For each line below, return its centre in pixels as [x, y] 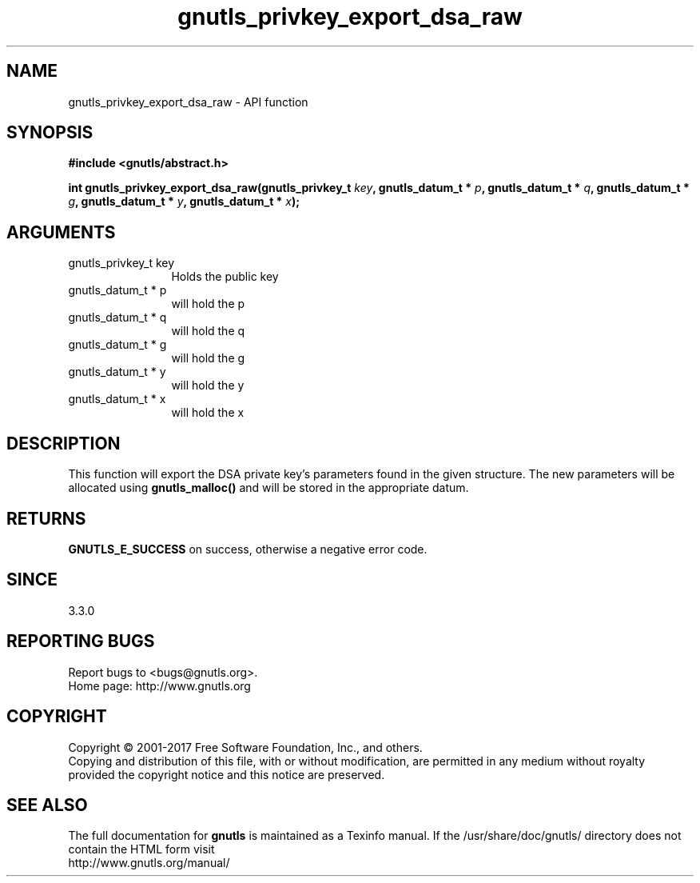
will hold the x [208, 413]
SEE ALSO [47, 805]
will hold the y [208, 386]
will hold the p [208, 304]
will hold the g [208, 358]
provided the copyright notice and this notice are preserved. [227, 774]
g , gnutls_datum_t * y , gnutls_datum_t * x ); [184, 202]
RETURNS [46, 518]
